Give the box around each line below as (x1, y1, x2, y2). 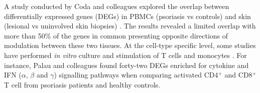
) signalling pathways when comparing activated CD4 (54, 69, 218, 80)
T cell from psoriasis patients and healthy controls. (4, 79, 161, 89)
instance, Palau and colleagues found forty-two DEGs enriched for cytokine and (4, 59, 249, 70)
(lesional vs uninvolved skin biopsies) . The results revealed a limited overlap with (4, 20, 256, 31)
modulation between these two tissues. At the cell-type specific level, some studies (4, 40, 256, 50)
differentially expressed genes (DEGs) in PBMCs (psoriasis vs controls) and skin (4, 10, 251, 21)
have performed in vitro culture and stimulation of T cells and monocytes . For (4, 49, 247, 60)
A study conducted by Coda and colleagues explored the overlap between (4, 1, 229, 11)
